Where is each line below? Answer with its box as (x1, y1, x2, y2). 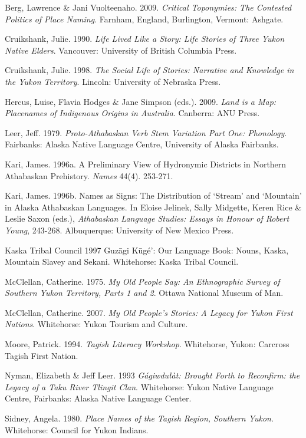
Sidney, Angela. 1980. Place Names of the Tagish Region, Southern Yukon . (5, 412, 274, 424)
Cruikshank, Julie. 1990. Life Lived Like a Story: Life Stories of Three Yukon (5, 32, 285, 45)
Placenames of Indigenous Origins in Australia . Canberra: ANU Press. (5, 107, 260, 119)
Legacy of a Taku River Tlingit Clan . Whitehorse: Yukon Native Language (5, 380, 274, 393)
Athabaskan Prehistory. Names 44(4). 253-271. (5, 169, 173, 182)
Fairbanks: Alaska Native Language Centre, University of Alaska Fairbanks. (5, 138, 279, 150)
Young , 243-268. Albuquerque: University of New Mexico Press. (5, 223, 234, 236)
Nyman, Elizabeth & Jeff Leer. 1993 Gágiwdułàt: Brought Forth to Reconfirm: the (5, 369, 300, 381)
